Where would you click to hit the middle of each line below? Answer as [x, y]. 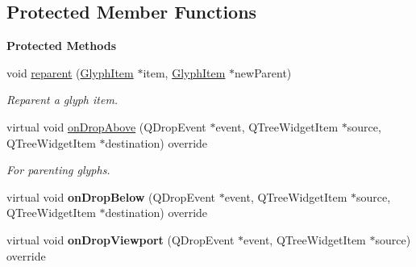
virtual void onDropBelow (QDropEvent [111, 196]
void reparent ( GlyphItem [70, 72]
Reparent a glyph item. [62, 100]
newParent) [263, 72]
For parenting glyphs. [58, 170]
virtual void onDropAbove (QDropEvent [106, 126]
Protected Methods [62, 46]
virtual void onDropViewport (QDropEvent [121, 239]
